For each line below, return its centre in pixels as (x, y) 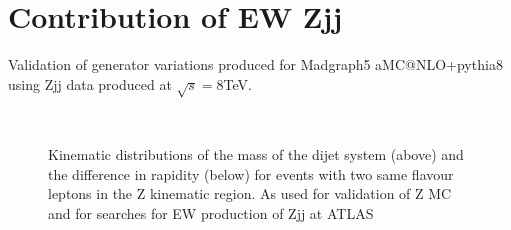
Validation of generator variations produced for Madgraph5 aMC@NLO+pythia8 (255, 64)
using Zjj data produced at (90, 83)
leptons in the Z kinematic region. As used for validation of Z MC (250, 193)
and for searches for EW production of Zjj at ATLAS (211, 212)
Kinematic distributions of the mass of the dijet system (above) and (256, 154)
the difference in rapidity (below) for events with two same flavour (251, 173)
